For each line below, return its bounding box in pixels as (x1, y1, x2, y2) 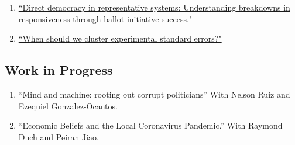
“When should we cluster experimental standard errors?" (18, 32, 222, 44)
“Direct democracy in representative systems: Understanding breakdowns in (18, 1, 290, 13)
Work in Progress (5, 61, 113, 79)
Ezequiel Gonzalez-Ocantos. (18, 99, 118, 112)
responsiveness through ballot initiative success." (18, 12, 193, 25)
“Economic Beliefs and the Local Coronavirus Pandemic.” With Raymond (18, 119, 283, 132)
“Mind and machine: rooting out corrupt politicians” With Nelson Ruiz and (18, 88, 290, 100)
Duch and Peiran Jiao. (18, 130, 99, 143)
